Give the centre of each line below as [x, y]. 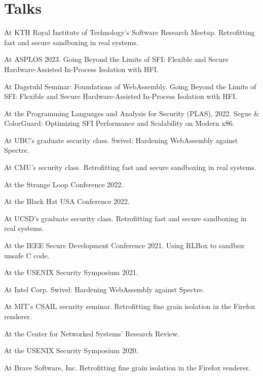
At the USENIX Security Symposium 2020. [71, 350]
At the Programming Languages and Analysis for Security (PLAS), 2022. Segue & [132, 113]
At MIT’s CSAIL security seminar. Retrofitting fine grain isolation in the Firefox [130, 306]
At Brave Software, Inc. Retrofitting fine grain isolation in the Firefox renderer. [127, 367]
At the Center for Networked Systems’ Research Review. [92, 333]
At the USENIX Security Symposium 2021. [71, 272]
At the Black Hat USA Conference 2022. [67, 201]
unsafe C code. [27, 255]
